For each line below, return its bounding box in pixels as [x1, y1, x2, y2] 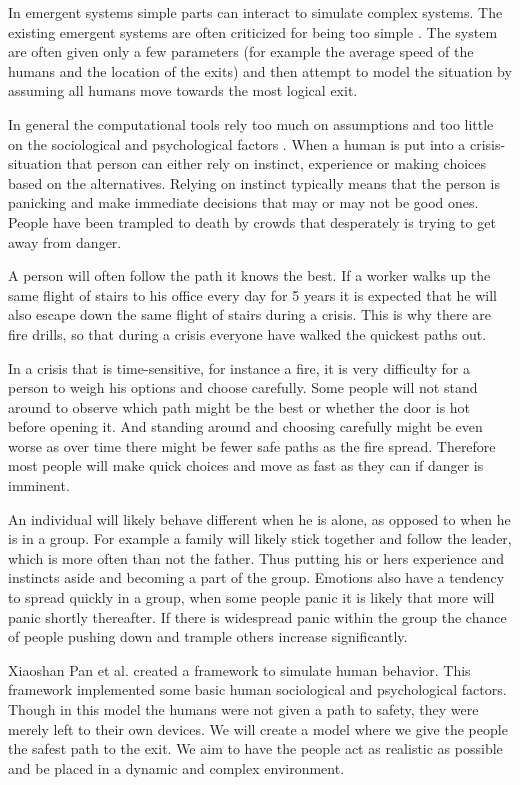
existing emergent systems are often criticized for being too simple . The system [8, 21, 498, 42]
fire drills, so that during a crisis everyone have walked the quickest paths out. [8, 323, 487, 344]
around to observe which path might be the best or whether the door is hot [8, 396, 471, 417]
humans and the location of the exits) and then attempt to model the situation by [8, 60, 512, 81]
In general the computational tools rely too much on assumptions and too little [8, 113, 494, 134]
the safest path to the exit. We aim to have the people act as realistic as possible [8, 738, 503, 759]
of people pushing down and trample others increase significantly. [8, 626, 408, 647]
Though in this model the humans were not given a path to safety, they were [8, 699, 479, 719]
